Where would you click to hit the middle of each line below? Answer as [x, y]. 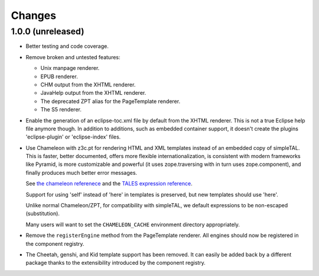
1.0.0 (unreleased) [48, 31]
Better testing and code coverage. [67, 46]
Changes [33, 15]
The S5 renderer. [61, 110]
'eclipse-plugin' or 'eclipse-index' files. [73, 137]
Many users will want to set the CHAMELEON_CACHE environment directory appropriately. [133, 224]
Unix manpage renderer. [70, 68]
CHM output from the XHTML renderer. [88, 84]
